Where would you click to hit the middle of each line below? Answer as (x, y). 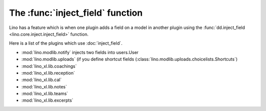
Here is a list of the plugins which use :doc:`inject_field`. (66, 43)
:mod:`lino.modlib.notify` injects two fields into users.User (80, 52)
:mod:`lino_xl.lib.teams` (45, 94)
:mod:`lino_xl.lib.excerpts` (47, 100)
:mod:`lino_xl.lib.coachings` (49, 66)
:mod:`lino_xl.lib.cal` (42, 80)
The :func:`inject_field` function (76, 13)
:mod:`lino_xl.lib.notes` (44, 86)
